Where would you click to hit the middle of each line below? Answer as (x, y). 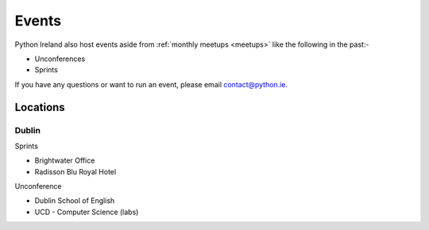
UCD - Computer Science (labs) (87, 212)
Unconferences (60, 59)
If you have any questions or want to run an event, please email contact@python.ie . (151, 84)
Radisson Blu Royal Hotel (75, 171)
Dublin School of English (75, 201)
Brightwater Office (65, 161)
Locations (40, 107)
